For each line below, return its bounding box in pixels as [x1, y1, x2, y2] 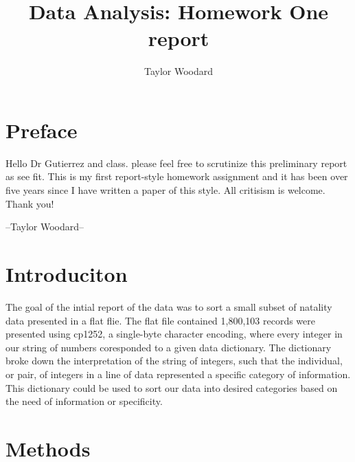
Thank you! [5, 196, 54, 210]
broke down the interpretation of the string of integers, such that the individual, [5, 353, 343, 368]
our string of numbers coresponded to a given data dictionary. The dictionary [5, 340, 332, 354]
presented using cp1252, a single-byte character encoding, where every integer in [5, 327, 343, 341]
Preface [5, 115, 78, 144]
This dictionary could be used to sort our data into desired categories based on [5, 380, 338, 395]
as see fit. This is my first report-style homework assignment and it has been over [5, 169, 348, 184]
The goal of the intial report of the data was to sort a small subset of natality [5, 299, 332, 313]
